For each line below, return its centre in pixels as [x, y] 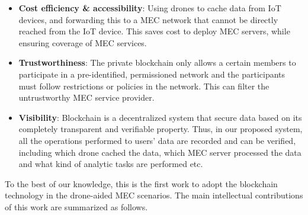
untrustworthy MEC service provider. [86, 97]
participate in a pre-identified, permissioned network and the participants [152, 74]
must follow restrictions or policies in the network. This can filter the [144, 86]
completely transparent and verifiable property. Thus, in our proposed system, [161, 129]
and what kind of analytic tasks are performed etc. [111, 164]
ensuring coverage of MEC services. [83, 42]
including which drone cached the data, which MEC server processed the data [160, 152]
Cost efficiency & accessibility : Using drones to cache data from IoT [150, 8]
